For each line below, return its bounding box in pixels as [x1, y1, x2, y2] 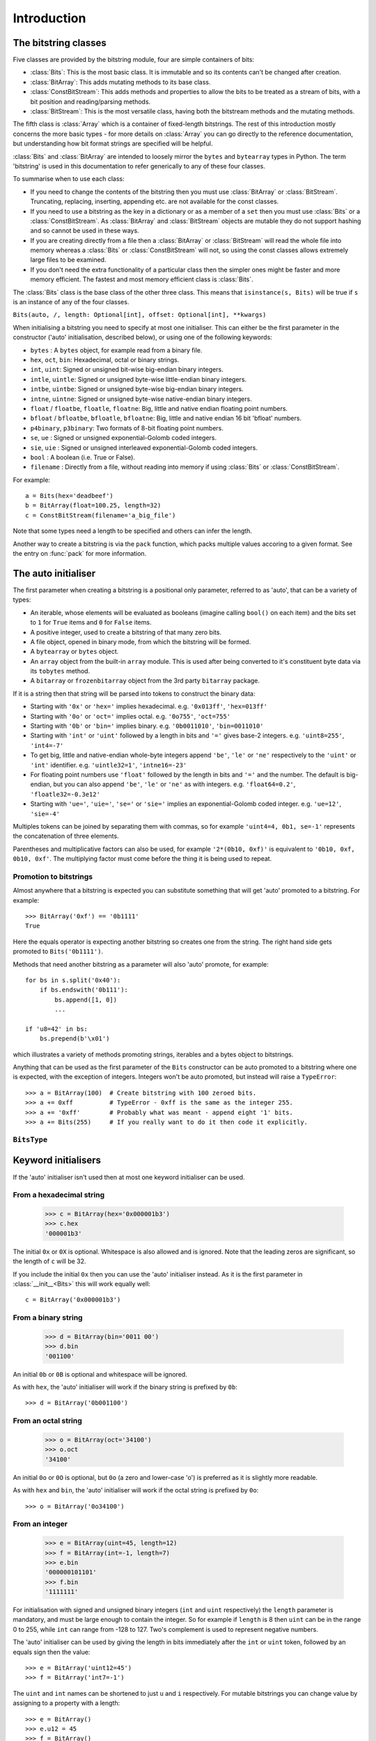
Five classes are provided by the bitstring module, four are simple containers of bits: [13, 56, 254, 64]
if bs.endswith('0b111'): [39, 986, 129, 994]
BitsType [13, 1135, 48, 1144]
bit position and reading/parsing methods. [30, 97, 151, 106]
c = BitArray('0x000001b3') [25, 1296, 121, 1304]
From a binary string [13, 1313, 83, 1322]
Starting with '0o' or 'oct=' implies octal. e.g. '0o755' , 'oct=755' [30, 712, 231, 720]
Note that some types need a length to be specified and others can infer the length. [13, 526, 252, 536]
